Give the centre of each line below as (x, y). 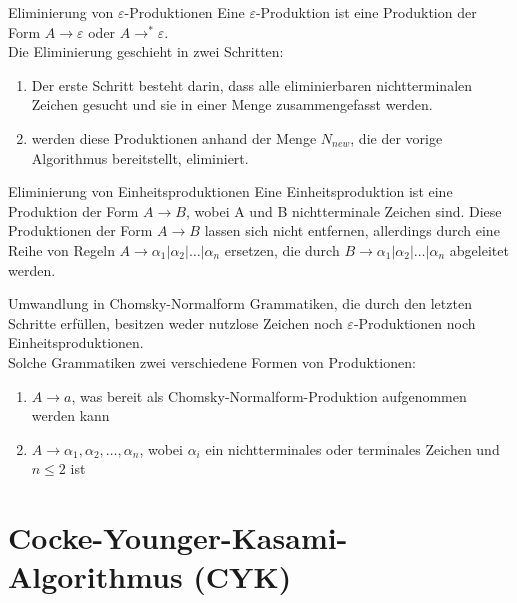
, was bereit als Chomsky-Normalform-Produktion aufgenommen (269, 395)
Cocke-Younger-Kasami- (178, 537)
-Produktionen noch (414, 322)
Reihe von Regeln (61, 249)
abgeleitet (479, 249)
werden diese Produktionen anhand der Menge (174, 137)
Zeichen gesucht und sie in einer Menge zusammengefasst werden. (232, 104)
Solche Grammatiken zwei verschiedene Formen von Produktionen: (212, 361)
